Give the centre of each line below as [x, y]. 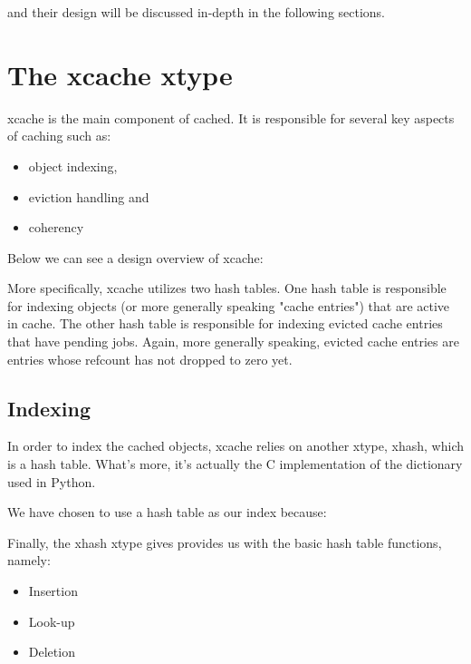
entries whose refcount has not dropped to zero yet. [150, 359]
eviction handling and [89, 196]
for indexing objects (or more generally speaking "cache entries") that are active [229, 305]
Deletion [52, 652]
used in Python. [52, 481]
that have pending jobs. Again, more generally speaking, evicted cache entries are [233, 342]
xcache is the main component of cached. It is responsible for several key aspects [231, 117]
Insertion [53, 591]
